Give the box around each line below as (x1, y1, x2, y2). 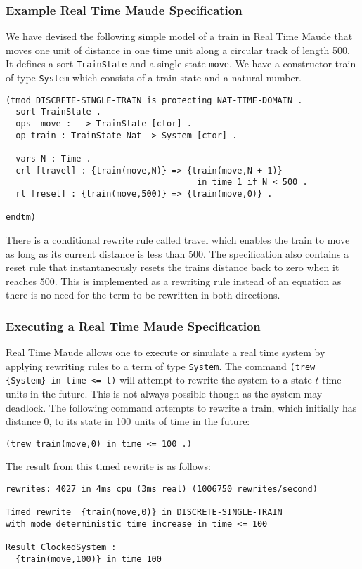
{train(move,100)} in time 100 (15, 554, 162, 564)
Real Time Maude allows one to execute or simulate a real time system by (6, 345, 325, 360)
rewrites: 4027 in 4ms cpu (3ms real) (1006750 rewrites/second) (6, 484, 318, 495)
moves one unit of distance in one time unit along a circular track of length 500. (6, 42, 350, 57)
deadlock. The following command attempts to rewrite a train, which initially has (6, 400, 357, 414)
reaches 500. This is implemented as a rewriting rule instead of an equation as (6, 273, 342, 288)
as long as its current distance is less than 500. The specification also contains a (6, 246, 349, 261)
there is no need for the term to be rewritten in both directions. (6, 287, 280, 302)
